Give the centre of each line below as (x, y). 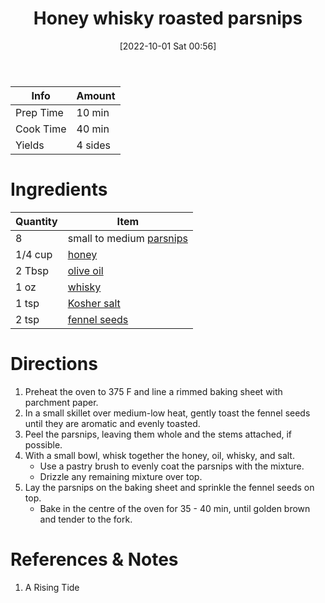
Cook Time (41, 129)
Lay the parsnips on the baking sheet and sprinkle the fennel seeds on (169, 487)
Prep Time (39, 112)
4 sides (94, 145)
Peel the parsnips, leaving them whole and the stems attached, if (158, 434)
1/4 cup (34, 254)
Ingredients (59, 189)
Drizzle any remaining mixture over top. (121, 476)
